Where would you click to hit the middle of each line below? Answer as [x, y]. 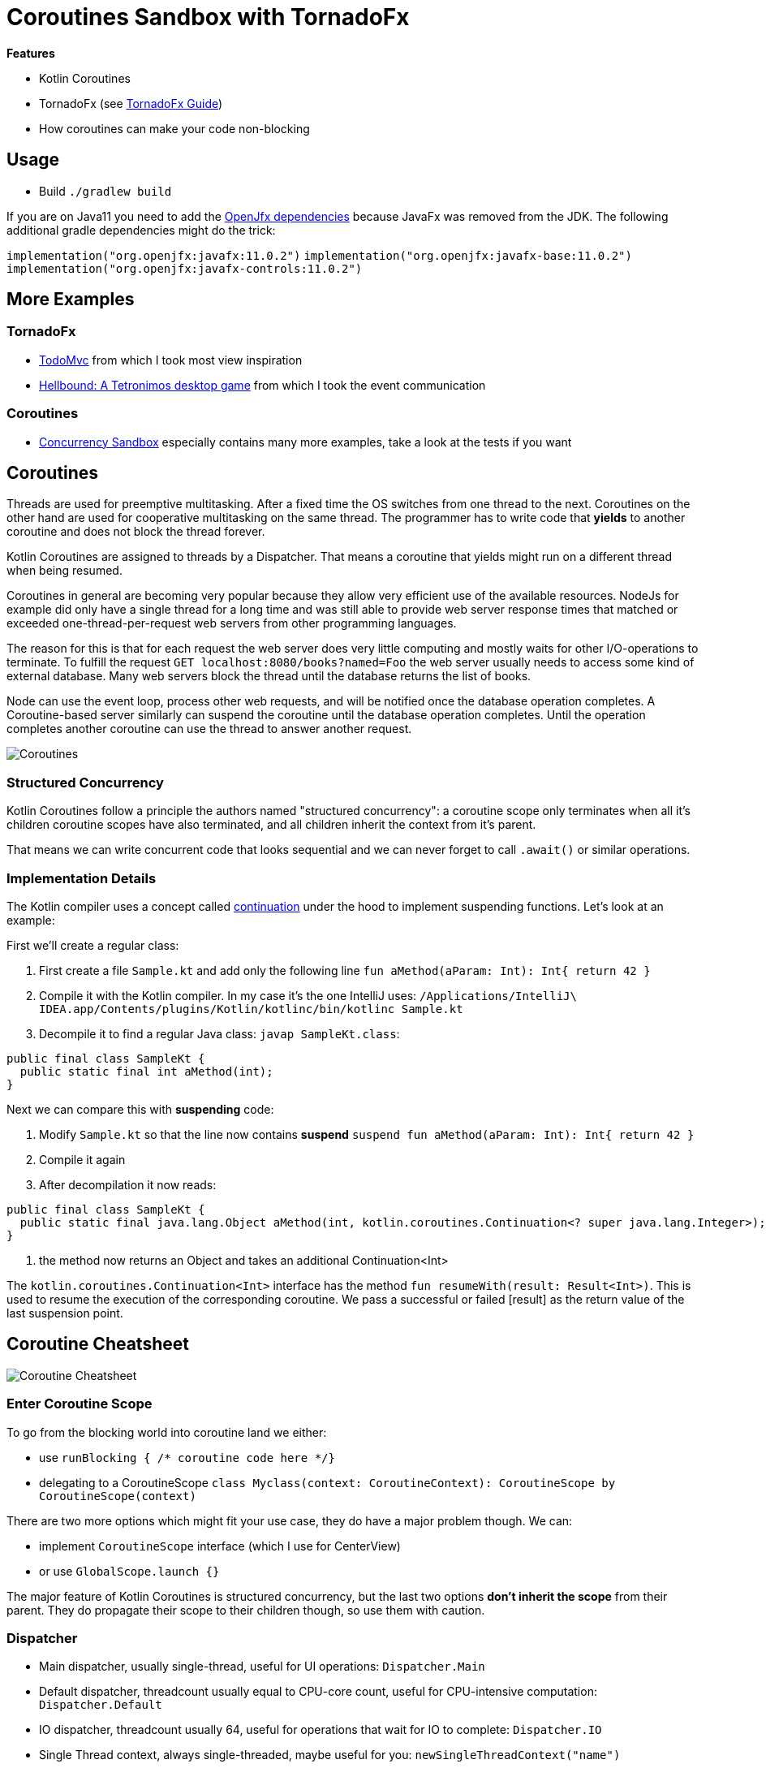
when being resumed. [65, 571]
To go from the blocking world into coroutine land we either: [167, 1432]
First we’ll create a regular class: [93, 945]
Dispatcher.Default [101, 1705]
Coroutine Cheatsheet [98, 1344]
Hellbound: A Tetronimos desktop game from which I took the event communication [263, 385]
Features [31, 53]
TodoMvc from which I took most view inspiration [171, 360]
